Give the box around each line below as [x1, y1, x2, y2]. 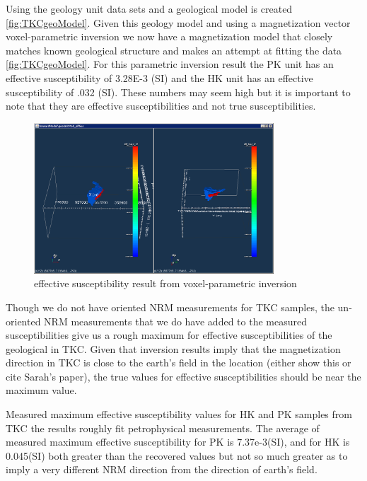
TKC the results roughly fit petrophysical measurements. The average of [6, 420, 320, 435]
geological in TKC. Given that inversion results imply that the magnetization [6, 341, 341, 356]
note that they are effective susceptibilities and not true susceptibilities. [6, 98, 316, 113]
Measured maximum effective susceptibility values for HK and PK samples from [6, 407, 352, 422]
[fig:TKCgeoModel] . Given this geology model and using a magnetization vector [6, 15, 351, 30]
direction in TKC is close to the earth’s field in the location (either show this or [6, 355, 351, 370]
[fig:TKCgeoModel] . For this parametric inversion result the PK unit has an [6, 57, 334, 71]
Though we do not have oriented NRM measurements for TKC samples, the [6, 299, 334, 314]
